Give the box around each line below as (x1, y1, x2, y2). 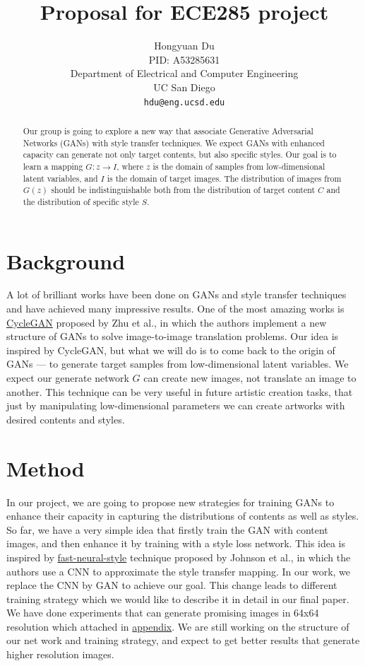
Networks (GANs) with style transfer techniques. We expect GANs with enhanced (23, 136, 325, 148)
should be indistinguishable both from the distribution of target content (51, 184, 316, 196)
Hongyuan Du (154, 38, 215, 53)
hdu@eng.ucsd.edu (143, 97, 225, 107)
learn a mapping (23, 160, 83, 172)
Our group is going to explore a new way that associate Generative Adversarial (23, 124, 313, 136)
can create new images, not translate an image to (143, 370, 357, 385)
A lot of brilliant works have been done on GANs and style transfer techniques (6, 287, 347, 302)
